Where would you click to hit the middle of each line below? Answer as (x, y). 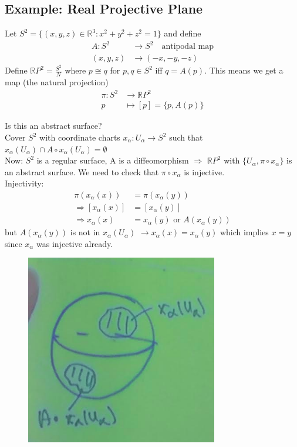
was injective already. (75, 243)
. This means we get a (244, 70)
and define (183, 33)
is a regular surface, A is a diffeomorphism (113, 160)
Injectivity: (24, 183)
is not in (85, 232)
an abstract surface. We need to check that (82, 171)
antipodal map (188, 47)
